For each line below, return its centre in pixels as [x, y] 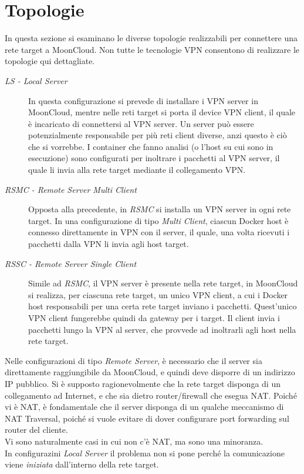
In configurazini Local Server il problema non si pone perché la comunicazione [145, 453]
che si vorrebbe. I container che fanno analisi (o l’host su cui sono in [151, 146]
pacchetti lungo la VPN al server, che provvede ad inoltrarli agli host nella [162, 329]
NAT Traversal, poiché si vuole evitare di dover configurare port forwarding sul [147, 418]
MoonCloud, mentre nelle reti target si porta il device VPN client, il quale [162, 112]
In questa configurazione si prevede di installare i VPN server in [143, 100]
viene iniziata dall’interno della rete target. [82, 464]
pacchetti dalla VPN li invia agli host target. [109, 244]
